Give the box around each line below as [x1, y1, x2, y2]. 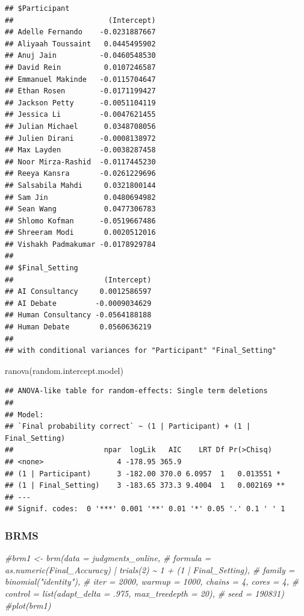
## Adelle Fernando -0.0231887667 [5, 28, 156, 37]
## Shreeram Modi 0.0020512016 [5, 228, 156, 237]
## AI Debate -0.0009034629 [5, 299, 152, 308]
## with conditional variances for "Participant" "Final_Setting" [5, 346, 277, 355]
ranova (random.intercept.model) [5, 364, 123, 376]
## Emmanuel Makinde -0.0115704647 [5, 75, 156, 84]
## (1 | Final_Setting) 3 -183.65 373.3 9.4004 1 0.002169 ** [5, 481, 285, 490]
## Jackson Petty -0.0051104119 [5, 98, 156, 107]
